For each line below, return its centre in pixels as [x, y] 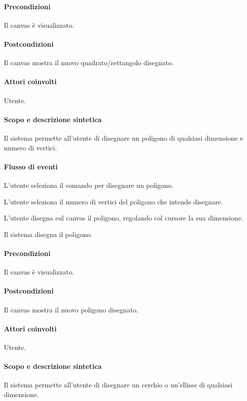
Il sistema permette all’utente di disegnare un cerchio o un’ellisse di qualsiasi [118, 385]
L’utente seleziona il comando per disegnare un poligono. [89, 185]
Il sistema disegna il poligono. [48, 234]
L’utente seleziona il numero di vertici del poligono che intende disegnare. [114, 201]
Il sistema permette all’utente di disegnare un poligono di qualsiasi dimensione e [123, 137]
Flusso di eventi [31, 166]
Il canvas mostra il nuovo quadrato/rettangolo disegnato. [89, 63]
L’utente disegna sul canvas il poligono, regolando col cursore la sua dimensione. [123, 218]
